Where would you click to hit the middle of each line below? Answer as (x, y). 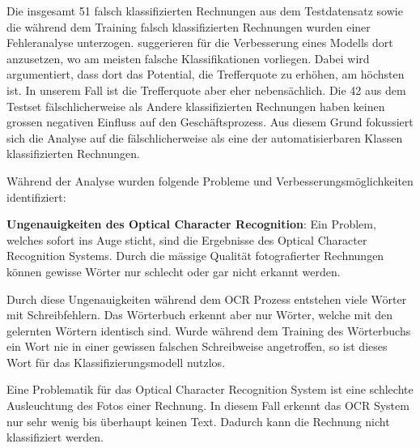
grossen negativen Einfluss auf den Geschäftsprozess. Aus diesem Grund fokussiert (210, 122)
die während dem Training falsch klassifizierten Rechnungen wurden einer (189, 26)
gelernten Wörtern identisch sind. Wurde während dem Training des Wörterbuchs (209, 330)
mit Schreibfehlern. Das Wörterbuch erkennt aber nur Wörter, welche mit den (200, 315)
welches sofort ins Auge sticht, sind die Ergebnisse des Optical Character (187, 239)
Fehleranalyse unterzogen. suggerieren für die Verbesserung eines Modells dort (200, 43)
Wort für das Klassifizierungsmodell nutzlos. (116, 362)
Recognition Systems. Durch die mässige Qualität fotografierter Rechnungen (195, 256)
